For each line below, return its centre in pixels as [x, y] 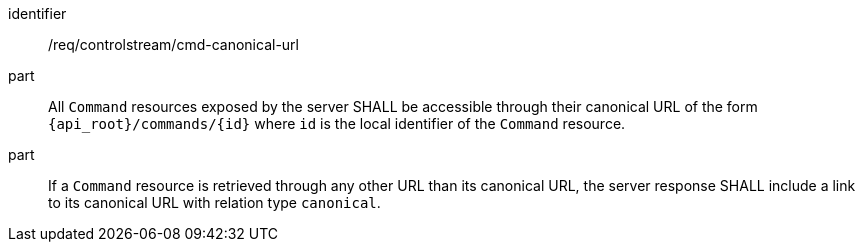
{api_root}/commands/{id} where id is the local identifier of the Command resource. [337, 123]
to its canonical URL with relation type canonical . [214, 202]
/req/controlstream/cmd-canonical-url [173, 44]
